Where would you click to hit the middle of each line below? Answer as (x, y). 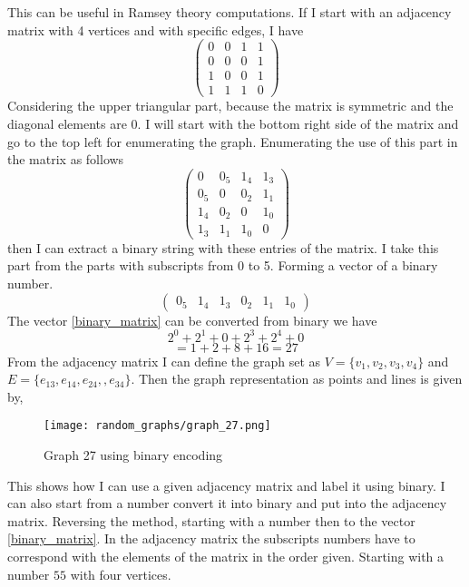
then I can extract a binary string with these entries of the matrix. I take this (223, 247)
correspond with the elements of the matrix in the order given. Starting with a (226, 557)
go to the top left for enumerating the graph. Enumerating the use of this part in (233, 141)
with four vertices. (121, 574)
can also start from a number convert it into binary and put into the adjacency (227, 503)
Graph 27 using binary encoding (133, 455)
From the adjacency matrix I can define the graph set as (164, 361)
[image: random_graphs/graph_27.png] (157, 426)
